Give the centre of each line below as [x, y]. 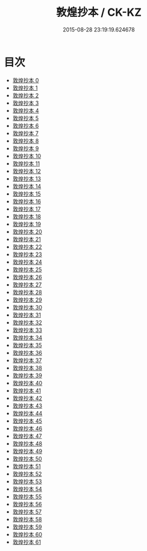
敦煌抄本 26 [27, 277]
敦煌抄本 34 [27, 337]
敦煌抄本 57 [27, 512]
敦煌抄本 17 [27, 209]
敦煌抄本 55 [27, 497]
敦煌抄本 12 [27, 171]
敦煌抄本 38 [27, 368]
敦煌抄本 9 [26, 148]
